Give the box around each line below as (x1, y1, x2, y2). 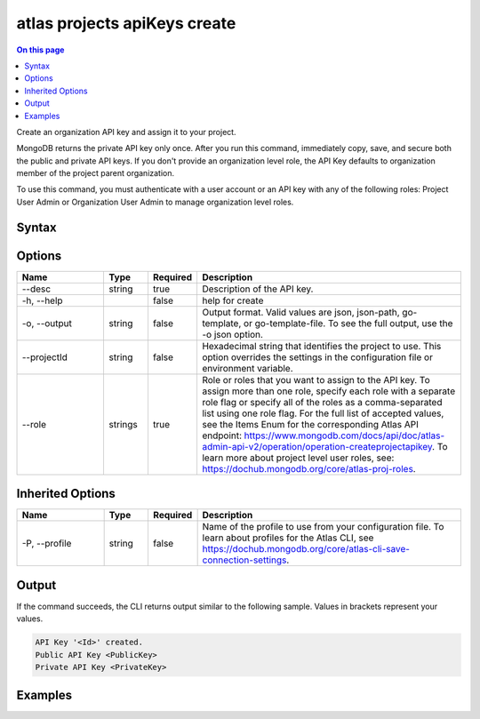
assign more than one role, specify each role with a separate (201, 385, 456, 397)
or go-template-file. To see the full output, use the (243, 316, 453, 329)
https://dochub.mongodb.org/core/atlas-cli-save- (202, 543, 411, 555)
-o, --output (21, 316, 73, 329)
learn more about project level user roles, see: (201, 451, 395, 464)
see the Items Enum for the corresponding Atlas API (201, 418, 420, 430)
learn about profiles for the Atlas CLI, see (202, 531, 374, 544)
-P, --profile (21, 538, 72, 550)
